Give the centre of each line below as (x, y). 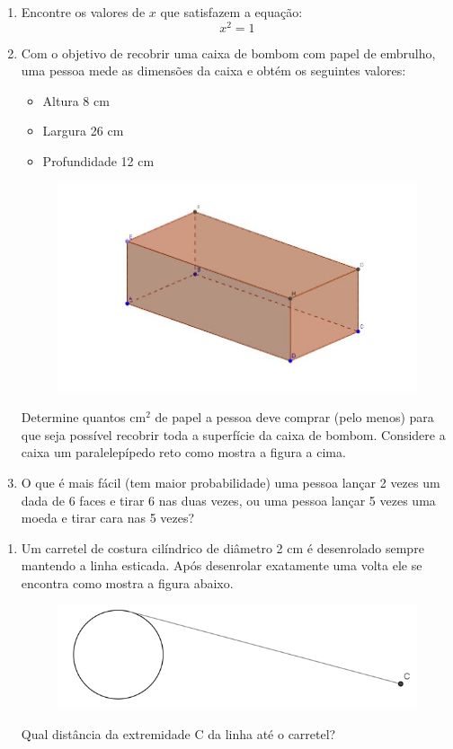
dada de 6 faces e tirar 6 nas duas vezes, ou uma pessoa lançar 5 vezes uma (228, 500)
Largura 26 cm (83, 131)
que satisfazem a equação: (231, 12)
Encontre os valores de (83, 12)
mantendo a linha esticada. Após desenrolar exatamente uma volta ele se (222, 565)
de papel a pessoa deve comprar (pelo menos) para (294, 417)
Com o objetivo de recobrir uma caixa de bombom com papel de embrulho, (228, 53)
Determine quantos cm (84, 417)
